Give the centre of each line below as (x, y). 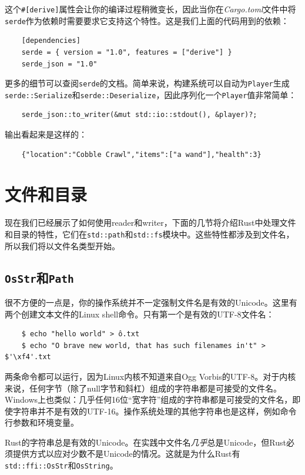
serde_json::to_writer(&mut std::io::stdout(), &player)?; (139, 115)
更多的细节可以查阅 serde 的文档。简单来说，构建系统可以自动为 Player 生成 (147, 83)
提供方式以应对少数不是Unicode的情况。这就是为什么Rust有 (126, 454)
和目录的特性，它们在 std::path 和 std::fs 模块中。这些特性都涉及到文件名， (150, 234)
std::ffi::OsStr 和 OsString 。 (61, 465)
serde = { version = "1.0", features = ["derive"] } (127, 52)
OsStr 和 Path (39, 277)
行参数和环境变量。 (42, 422)
